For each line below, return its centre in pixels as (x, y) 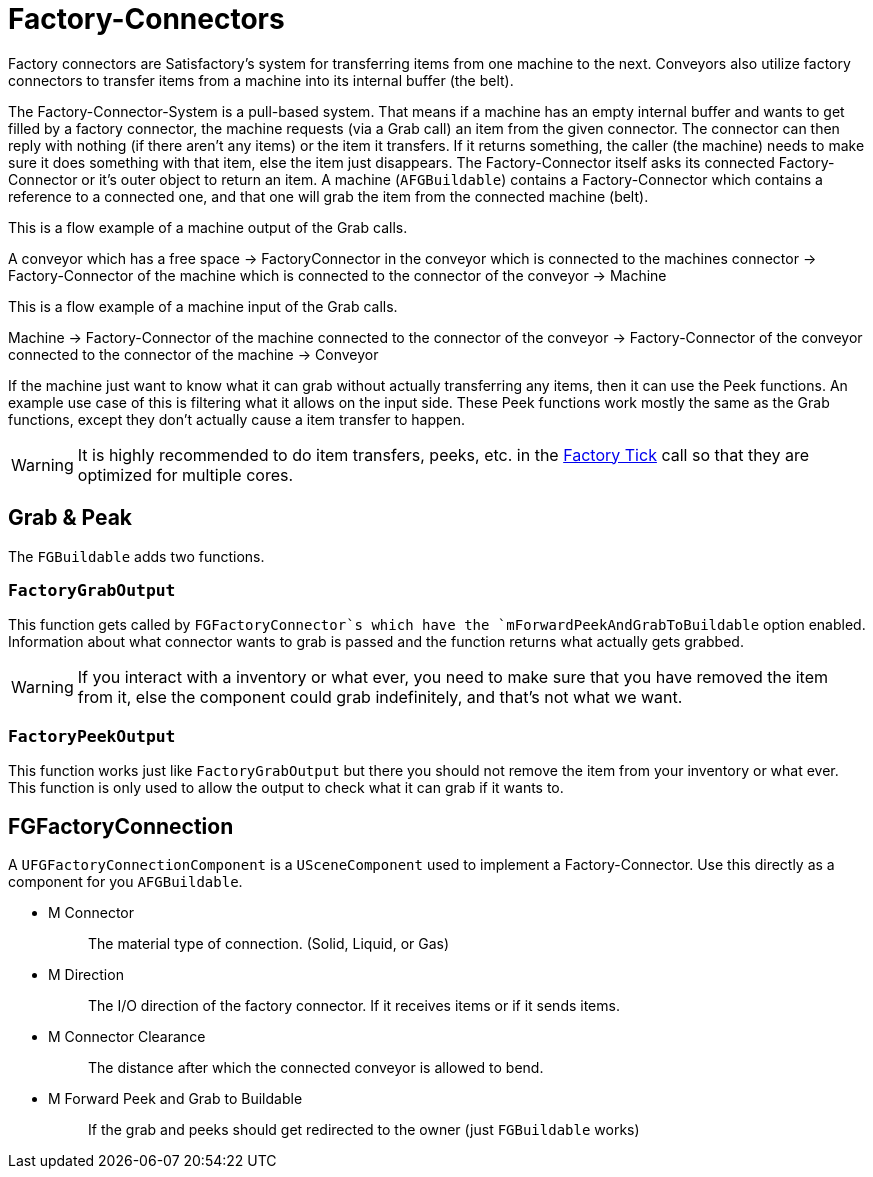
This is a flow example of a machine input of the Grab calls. (203, 306)
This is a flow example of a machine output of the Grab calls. (208, 227)
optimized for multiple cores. (185, 474)
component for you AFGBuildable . (125, 881)
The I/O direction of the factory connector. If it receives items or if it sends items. (354, 1005)
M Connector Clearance (127, 1036)
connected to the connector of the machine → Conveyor (193, 354)
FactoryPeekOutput (92, 736)
